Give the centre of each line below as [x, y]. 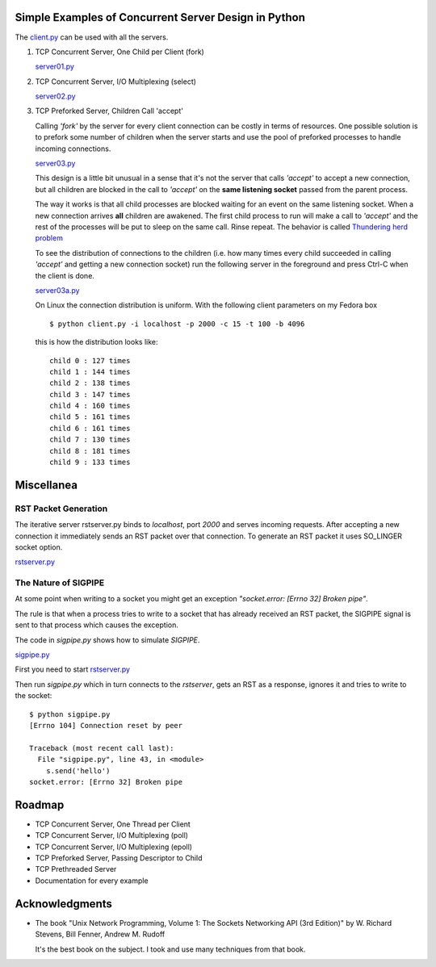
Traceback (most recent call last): [102, 748]
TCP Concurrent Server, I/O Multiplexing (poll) [112, 835]
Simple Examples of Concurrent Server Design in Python [160, 17]
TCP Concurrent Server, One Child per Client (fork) [120, 52]
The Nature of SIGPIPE [60, 583]
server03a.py [57, 290]
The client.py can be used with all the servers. [92, 37]
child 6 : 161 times [90, 428]
